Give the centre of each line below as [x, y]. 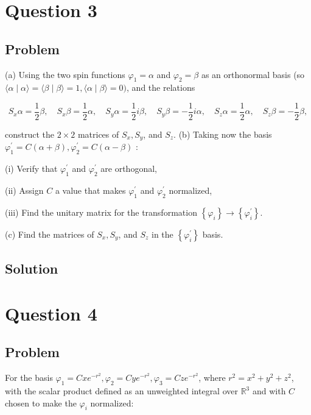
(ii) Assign [24, 190]
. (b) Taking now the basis [223, 134]
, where [212, 378]
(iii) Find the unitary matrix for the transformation [101, 212]
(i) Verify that [31, 168]
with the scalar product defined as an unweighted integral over [121, 391]
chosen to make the [41, 403]
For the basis [29, 378]
